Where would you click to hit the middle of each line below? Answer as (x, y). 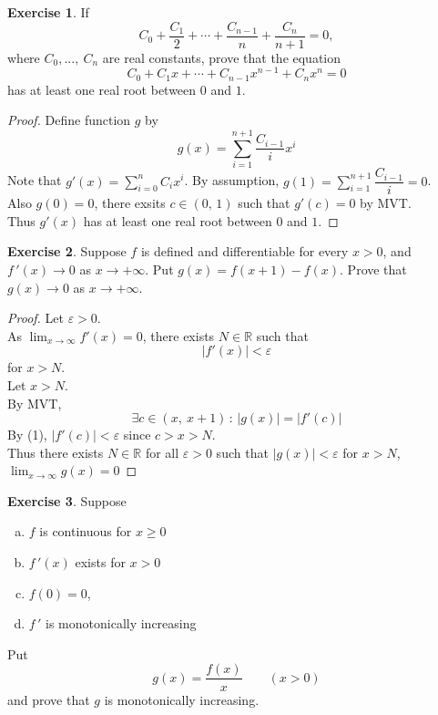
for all (162, 452)
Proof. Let (36, 318)
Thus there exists (56, 452)
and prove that (49, 699)
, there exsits (130, 203)
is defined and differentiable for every (244, 251)
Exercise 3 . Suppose (67, 500)
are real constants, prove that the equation (222, 57)
